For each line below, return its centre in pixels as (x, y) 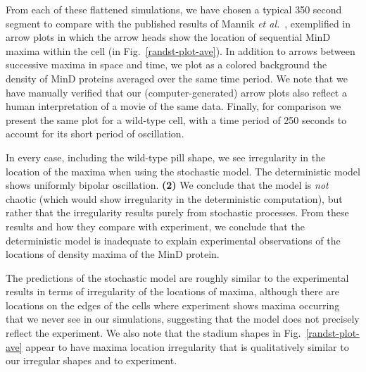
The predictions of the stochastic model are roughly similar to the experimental (177, 277)
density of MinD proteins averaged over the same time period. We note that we (177, 78)
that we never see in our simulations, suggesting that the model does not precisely (183, 319)
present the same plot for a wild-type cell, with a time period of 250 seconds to (176, 119)
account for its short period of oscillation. (95, 134)
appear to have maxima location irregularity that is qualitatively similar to (187, 346)
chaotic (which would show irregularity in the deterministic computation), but (174, 198)
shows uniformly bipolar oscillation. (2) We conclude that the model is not (167, 185)
